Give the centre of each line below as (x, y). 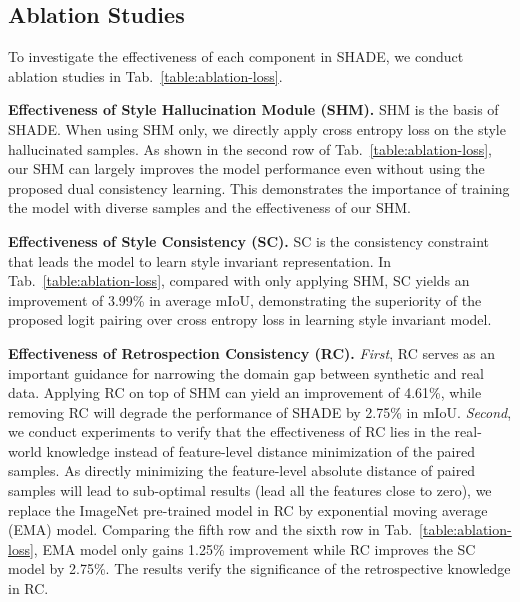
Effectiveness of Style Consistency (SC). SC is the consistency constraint (249, 240)
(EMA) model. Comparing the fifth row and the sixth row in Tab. (210, 529)
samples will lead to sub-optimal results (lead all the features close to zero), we (250, 490)
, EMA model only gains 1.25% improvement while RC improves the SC (254, 548)
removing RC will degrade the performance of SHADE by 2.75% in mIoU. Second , (260, 411)
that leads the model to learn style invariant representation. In (200, 260)
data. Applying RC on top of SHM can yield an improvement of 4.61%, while (245, 392)
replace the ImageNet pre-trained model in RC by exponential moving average (248, 509)
